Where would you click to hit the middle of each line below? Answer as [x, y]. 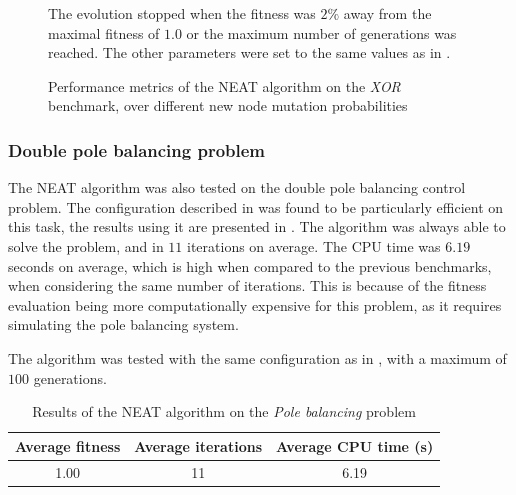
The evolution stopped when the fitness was [182, 13]
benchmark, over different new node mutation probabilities [228, 105]
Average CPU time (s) [355, 445]
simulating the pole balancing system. [123, 324]
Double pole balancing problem [137, 149]
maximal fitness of [104, 32]
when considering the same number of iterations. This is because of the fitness [247, 285]
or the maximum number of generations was [321, 32]
